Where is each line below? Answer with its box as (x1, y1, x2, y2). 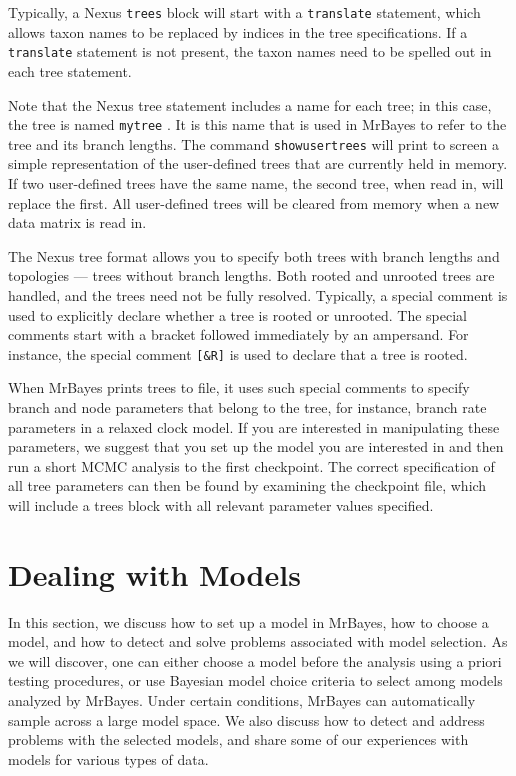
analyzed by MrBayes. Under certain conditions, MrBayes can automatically (8, 690, 476, 711)
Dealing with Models (8, 553, 301, 594)
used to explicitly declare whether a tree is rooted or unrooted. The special (8, 304, 467, 325)
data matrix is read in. (8, 212, 147, 233)
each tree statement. (8, 60, 132, 81)
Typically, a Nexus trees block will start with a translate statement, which (8, 2, 481, 22)
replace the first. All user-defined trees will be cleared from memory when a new (8, 192, 500, 213)
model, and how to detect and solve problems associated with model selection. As (8, 631, 508, 652)
